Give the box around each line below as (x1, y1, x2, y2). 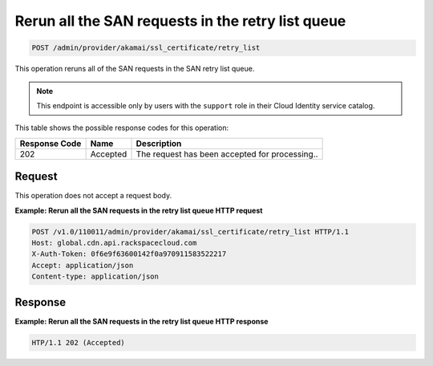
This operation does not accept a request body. (14, 191, 172, 201)
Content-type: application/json (31, 272, 160, 281)
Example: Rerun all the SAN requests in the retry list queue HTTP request (14, 205, 263, 215)
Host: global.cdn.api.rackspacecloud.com (31, 238, 197, 247)
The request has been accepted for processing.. (136, 148, 318, 160)
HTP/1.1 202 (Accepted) (31, 338, 126, 347)
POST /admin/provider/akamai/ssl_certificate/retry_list (31, 43, 261, 52)
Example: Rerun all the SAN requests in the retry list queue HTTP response (14, 316, 269, 326)
